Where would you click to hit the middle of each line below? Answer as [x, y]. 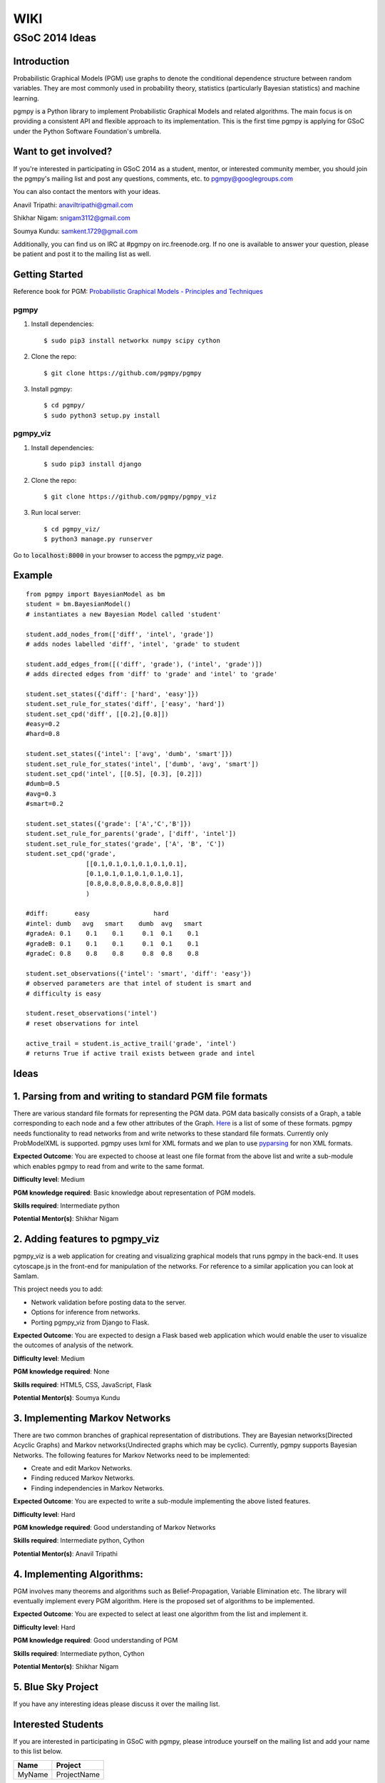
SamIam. [26, 1276]
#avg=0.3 [41, 794]
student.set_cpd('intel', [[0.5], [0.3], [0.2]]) [114, 774]
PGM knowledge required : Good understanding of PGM [96, 1640]
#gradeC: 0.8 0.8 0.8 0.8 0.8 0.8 [112, 954]
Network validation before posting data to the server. [109, 1302]
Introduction [41, 61]
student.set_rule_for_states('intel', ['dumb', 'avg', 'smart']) [143, 764]
